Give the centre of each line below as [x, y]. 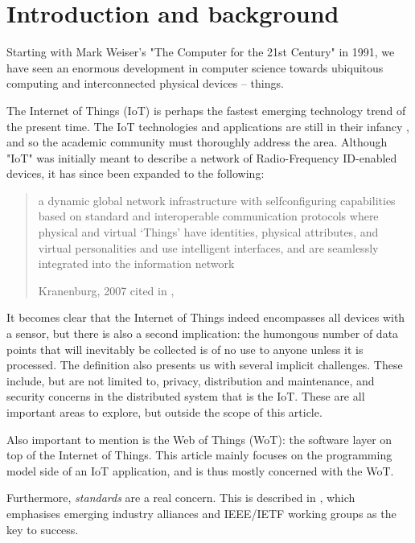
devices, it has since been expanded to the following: [136, 173]
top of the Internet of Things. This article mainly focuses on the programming [199, 455]
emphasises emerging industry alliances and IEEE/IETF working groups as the [201, 513]
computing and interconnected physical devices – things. [145, 83]
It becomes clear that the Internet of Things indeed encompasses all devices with [206, 317]
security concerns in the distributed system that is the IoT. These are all [186, 396]
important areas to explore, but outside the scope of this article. [164, 412]
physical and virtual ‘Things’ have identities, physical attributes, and [208, 232]
